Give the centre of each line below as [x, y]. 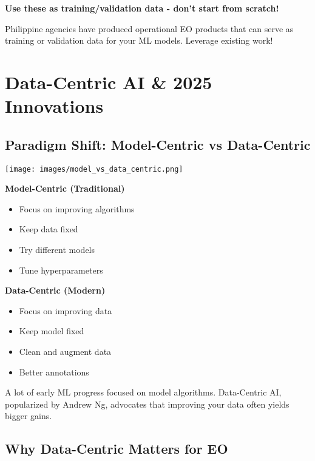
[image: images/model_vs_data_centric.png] [94, 169]
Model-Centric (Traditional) [65, 188]
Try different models [57, 249]
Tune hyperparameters [61, 270]
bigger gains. [29, 416]
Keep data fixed [49, 229]
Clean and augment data [65, 351]
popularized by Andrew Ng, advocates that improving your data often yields [147, 404]
